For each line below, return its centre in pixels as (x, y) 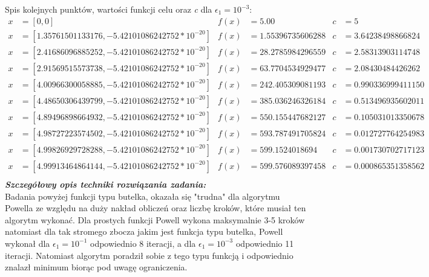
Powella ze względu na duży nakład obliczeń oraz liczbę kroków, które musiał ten (156, 208)
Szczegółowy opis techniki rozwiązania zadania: (106, 184)
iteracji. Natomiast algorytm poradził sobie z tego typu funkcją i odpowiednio (149, 255)
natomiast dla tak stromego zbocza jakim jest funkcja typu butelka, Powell (144, 231)
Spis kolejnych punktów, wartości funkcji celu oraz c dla (109, 9)
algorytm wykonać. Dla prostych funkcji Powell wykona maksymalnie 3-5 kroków (155, 219)
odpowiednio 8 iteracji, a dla (143, 243)
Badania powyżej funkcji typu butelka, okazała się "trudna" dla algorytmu (142, 196)
